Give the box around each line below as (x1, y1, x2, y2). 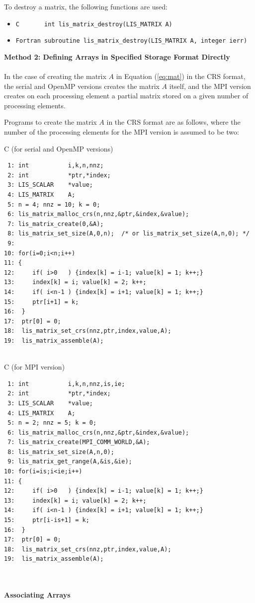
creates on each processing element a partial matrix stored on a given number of (4, 90, 249, 101)
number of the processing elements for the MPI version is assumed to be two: (4, 127, 239, 137)
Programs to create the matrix (4, 117, 97, 127)
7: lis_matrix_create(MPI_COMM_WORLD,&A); (7, 439, 150, 446)
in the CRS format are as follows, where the (106, 117, 241, 127)
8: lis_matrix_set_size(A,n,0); (7, 448, 114, 455)
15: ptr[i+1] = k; (4, 298, 79, 305)
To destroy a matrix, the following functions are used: (4, 1, 168, 11)
